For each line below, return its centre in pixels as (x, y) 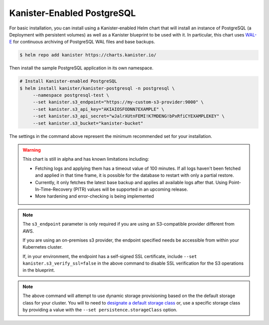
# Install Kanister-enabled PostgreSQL (68, 81)
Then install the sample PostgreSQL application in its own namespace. (81, 68)
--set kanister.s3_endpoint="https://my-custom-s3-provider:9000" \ (118, 102)
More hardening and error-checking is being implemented (95, 196)
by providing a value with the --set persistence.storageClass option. (100, 310)
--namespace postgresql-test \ (71, 95)
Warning (32, 150)
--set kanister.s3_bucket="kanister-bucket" (88, 123)
